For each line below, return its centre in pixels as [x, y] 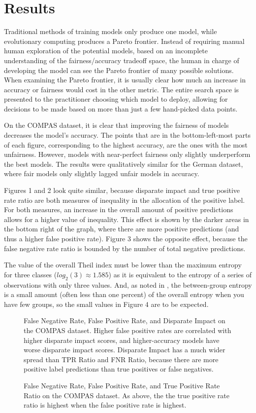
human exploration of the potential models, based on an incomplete [106, 51]
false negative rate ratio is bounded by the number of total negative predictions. [125, 248]
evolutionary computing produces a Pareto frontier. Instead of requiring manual [124, 41]
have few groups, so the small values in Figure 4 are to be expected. [106, 304]
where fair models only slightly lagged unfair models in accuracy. [102, 173]
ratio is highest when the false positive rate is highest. [105, 405]
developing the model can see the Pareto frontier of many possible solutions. [119, 70]
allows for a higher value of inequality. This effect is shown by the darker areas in [127, 219]
